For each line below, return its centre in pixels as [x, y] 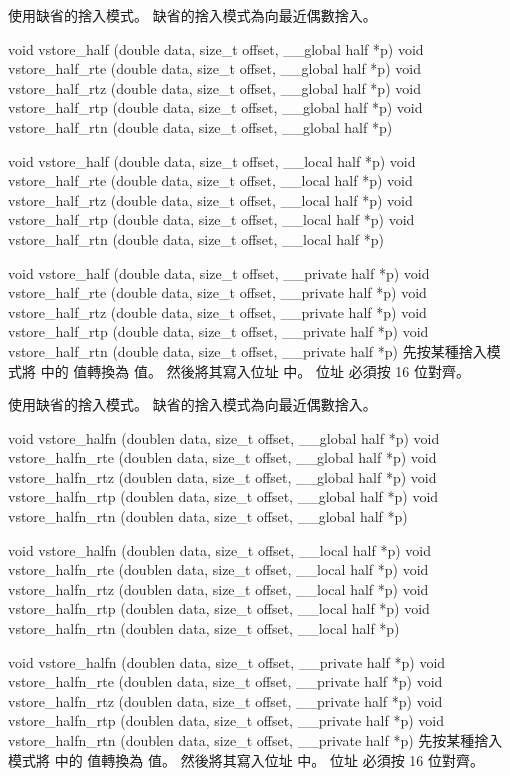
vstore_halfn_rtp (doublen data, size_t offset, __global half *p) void [223, 496]
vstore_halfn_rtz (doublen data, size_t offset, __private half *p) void [225, 700]
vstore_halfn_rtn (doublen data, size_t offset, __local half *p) [204, 628]
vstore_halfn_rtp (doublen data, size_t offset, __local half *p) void [219, 608]
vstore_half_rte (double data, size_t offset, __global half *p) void [214, 68]
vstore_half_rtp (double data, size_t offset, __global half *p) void [215, 107]
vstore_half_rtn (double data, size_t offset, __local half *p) [196, 238]
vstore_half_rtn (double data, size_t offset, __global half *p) [200, 126]
